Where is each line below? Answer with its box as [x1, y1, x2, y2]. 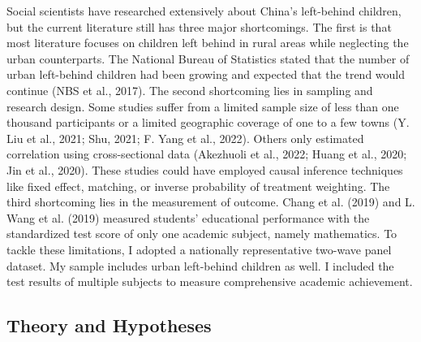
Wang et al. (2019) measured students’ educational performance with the [6, 209, 370, 226]
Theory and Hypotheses [6, 313, 212, 338]
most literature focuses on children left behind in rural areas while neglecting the [6, 34, 409, 51]
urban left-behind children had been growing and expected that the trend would [6, 66, 406, 83]
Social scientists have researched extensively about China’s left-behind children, [6, 2, 402, 19]
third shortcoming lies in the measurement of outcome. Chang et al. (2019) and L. [6, 193, 415, 210]
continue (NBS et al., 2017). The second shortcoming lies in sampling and [6, 81, 373, 98]
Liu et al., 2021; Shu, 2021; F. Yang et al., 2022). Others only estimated [6, 129, 364, 146]
